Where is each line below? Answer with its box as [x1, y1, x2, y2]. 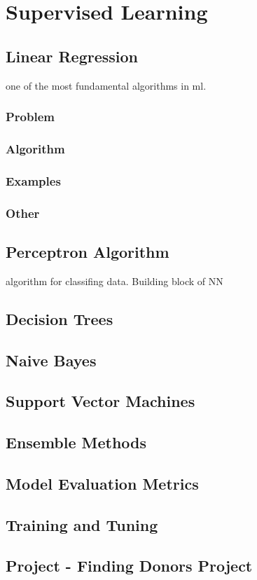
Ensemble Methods [6, 431, 147, 453]
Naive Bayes [6, 349, 97, 371]
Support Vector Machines [6, 390, 195, 412]
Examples [6, 172, 61, 189]
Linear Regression [6, 45, 138, 67]
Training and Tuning [6, 513, 158, 535]
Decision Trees [6, 308, 113, 329]
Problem [6, 108, 55, 125]
